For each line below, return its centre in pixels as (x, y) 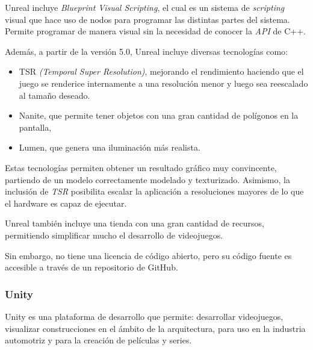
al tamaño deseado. (54, 95)
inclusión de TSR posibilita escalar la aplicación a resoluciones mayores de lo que (154, 191)
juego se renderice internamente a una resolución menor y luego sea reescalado (163, 83)
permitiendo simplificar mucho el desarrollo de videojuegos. (114, 235)
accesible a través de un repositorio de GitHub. (91, 267)
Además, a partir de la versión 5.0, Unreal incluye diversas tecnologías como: (146, 51)
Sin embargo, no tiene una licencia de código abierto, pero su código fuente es (148, 255)
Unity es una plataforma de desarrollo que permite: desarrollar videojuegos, (144, 316)
